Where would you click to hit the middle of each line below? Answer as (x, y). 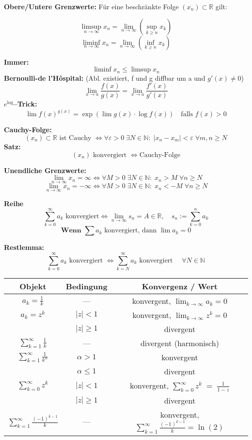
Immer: (16, 62)
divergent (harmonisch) (180, 343)
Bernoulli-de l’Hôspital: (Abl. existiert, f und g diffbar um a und (105, 78)
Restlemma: (24, 247)
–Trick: (25, 104)
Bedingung (87, 286)
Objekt (33, 286)
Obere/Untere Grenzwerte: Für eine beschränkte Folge (91, 6)
